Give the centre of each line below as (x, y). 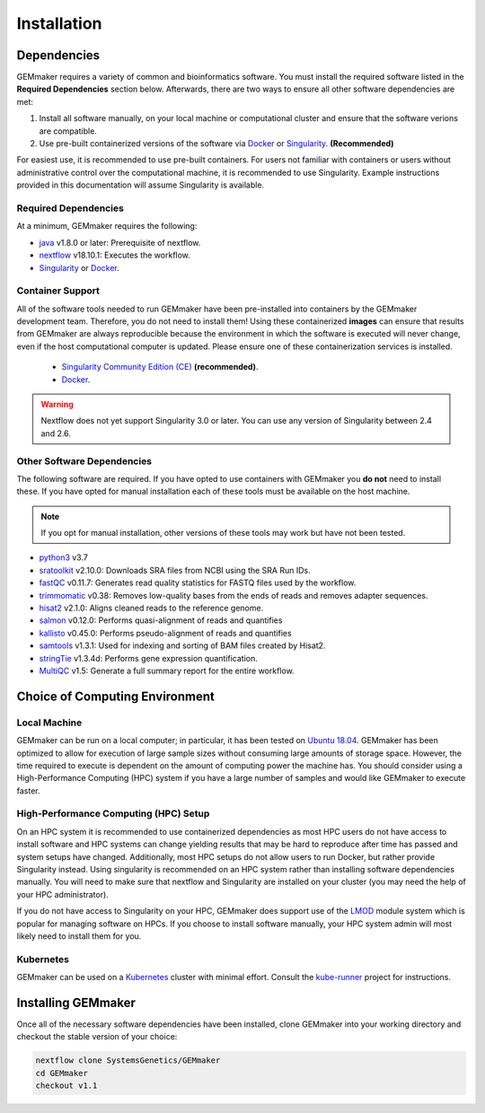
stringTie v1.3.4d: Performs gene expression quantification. (148, 658)
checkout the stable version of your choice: (97, 1037)
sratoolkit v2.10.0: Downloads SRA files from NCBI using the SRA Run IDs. (175, 570)
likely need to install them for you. (79, 936)
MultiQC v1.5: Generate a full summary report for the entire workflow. (167, 670)
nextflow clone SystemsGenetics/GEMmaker (128, 1060)
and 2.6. (56, 433)
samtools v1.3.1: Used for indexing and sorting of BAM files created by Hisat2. (182, 645)
